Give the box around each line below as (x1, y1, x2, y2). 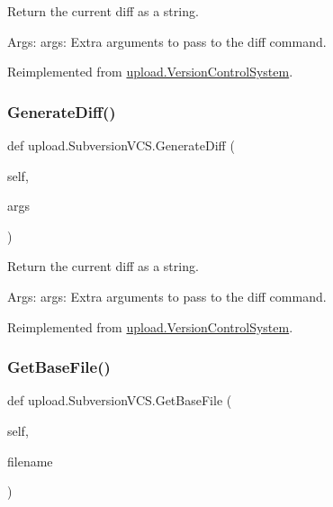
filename (7, 451, 53, 470)
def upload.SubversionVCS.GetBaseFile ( (7, 391, 232, 410)
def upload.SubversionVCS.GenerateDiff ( (7, 136, 235, 154)
